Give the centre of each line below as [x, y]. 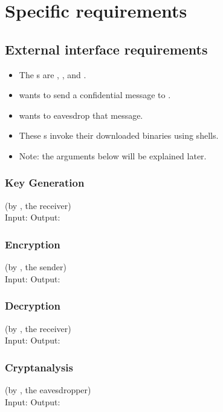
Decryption [33, 306]
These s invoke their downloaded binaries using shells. [119, 135]
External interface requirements [106, 49]
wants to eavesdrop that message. [81, 115]
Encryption [33, 244]
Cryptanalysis [39, 367]
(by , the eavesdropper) [48, 389]
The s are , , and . [53, 74]
